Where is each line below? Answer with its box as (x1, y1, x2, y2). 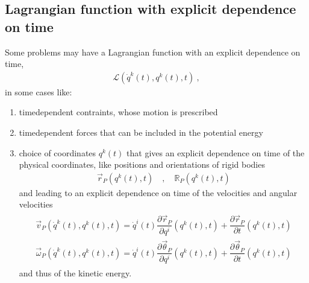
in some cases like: (5, 85, 72, 98)
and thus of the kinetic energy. (19, 267, 132, 279)
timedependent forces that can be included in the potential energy (19, 126, 263, 138)
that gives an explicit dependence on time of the (126, 146, 305, 159)
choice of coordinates (19, 146, 96, 159)
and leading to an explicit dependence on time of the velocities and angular (19, 186, 298, 199)
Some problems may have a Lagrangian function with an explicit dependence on (5, 45, 301, 58)
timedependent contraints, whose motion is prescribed (19, 106, 218, 118)
